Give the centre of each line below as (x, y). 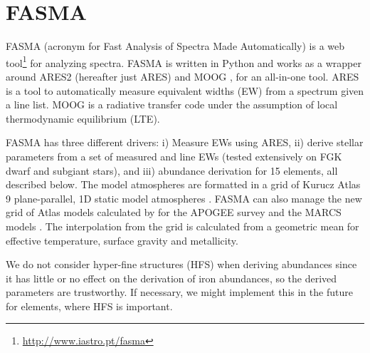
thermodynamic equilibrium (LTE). (83, 118)
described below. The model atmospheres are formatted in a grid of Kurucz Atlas (183, 184)
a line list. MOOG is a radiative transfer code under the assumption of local (172, 104)
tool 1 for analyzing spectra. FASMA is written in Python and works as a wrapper (184, 61)
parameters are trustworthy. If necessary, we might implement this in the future (179, 292)
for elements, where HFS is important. (89, 306)
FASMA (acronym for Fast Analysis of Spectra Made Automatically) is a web (175, 46)
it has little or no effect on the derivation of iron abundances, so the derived (171, 278)
